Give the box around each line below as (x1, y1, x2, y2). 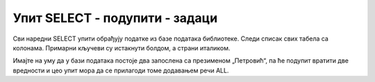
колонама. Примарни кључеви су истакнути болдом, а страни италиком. (12, 43, 231, 52)
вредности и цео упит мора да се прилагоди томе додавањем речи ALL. (12, 66, 229, 74)
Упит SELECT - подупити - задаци (12, 10, 218, 25)
